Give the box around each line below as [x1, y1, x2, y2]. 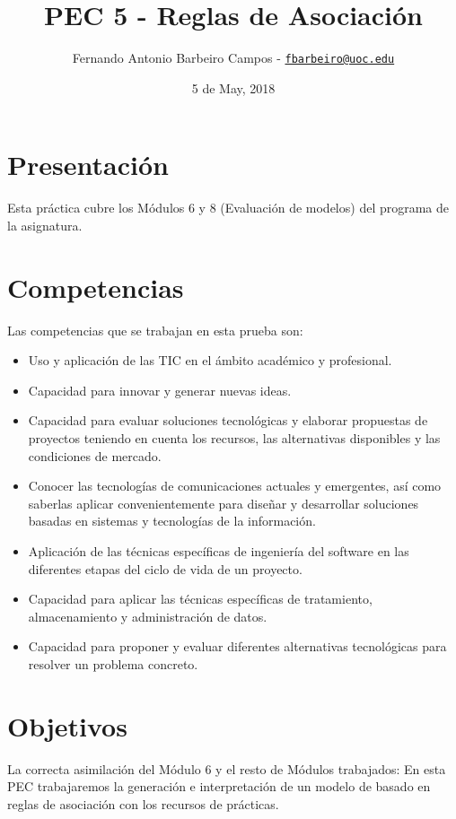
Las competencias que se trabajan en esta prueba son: [7, 320, 303, 339]
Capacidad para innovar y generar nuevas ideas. [28, 380, 292, 399]
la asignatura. [7, 215, 83, 234]
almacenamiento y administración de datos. [28, 606, 267, 625]
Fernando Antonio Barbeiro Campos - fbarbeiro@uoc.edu [72, 48, 395, 67]
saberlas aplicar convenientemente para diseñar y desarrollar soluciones [28, 493, 419, 512]
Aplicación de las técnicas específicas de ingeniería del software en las [28, 541, 409, 560]
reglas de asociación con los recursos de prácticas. [7, 794, 279, 813]
